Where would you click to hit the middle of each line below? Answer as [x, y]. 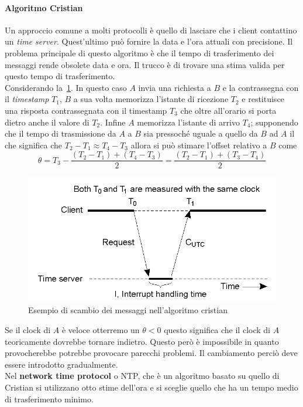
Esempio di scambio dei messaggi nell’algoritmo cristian [128, 310]
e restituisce [263, 99]
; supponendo [274, 122]
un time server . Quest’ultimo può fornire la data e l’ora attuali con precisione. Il [149, 41]
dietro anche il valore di [47, 122]
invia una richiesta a [175, 87]
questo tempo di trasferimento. [60, 76]
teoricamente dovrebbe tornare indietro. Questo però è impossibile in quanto [142, 341]
